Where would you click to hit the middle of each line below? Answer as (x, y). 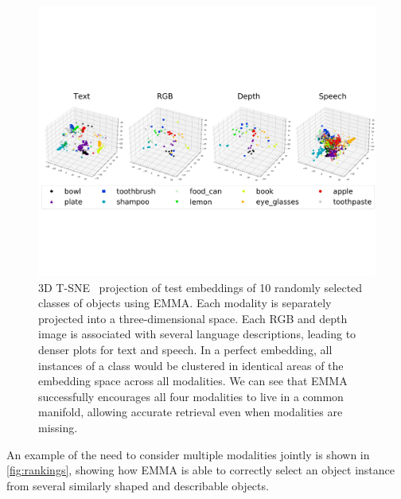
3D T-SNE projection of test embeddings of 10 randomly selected (200, 287)
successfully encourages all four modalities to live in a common (191, 396)
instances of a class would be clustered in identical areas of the (191, 365)
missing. (58, 428)
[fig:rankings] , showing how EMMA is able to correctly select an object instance (200, 470)
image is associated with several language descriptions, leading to (197, 334)
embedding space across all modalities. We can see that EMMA (193, 381)
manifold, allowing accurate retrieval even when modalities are (191, 412)
